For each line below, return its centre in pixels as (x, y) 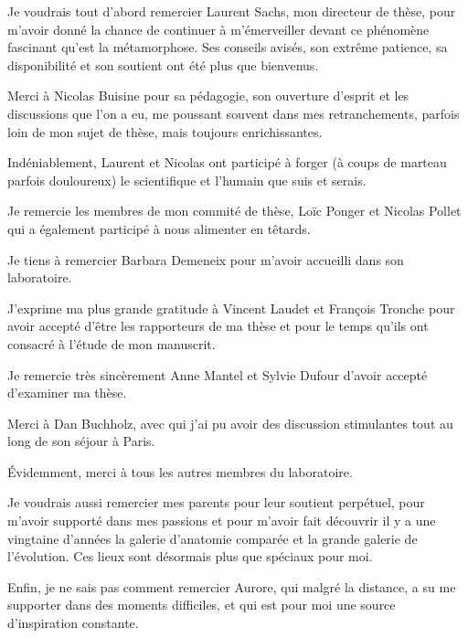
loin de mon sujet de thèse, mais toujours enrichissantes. (165, 131)
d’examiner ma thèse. (67, 393)
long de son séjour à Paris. (81, 441)
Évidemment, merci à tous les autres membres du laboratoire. (180, 471)
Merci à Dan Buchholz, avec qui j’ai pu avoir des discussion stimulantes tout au (230, 423)
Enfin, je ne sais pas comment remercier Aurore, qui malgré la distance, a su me (232, 586)
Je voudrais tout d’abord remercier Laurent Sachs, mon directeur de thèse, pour (232, 11)
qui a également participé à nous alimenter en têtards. (159, 228)
